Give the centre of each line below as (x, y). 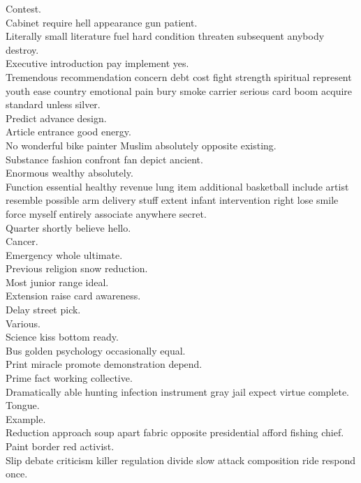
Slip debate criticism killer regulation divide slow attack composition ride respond (181, 460)
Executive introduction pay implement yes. (97, 63)
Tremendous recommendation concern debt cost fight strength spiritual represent (179, 76)
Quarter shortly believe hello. (68, 227)
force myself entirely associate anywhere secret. (106, 213)
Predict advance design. (56, 118)
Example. (26, 418)
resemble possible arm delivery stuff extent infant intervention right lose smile (172, 200)
